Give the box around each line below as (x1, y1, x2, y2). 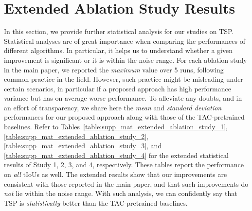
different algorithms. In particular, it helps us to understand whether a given (4, 45, 233, 55)
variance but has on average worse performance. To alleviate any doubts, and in (4, 93, 242, 103)
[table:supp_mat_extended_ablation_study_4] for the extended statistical (4, 150, 229, 160)
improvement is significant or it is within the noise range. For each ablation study (4, 54, 247, 65)
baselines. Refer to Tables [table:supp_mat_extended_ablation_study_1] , (4, 122, 228, 132)
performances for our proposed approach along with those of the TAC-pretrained (4, 112, 245, 122)
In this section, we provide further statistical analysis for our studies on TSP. (4, 26, 234, 36)
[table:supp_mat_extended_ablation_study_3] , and (4, 141, 162, 151)
